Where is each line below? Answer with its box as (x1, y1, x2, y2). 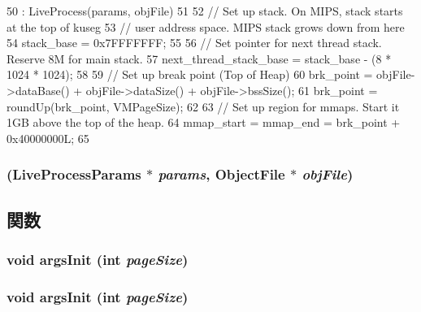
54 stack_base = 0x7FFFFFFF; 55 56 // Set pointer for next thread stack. (7, 34, 382, 51)
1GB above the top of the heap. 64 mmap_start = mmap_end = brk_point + (7, 114, 401, 131)
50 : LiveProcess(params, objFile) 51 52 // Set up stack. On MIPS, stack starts (7, 2, 403, 19)
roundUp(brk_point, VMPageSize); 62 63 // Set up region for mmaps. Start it (7, 97, 400, 115)
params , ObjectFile (158, 164, 285, 184)
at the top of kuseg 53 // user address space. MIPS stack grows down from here (7, 18, 405, 35)
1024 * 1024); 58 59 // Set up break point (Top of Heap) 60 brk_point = (7, 66, 373, 83)
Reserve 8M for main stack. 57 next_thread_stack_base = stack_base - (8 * (7, 50, 392, 67)
